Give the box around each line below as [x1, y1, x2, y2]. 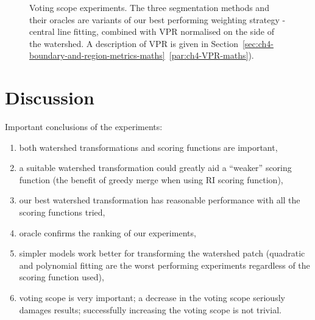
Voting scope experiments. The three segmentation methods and [29, 1, 269, 13]
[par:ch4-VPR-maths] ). [169, 49, 254, 62]
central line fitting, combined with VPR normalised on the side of [29, 25, 274, 38]
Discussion [5, 85, 94, 110]
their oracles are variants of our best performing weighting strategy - [29, 13, 286, 26]
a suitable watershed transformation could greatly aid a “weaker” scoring [19, 161, 292, 174]
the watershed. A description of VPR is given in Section [29, 37, 238, 49]
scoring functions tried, [19, 206, 105, 219]
